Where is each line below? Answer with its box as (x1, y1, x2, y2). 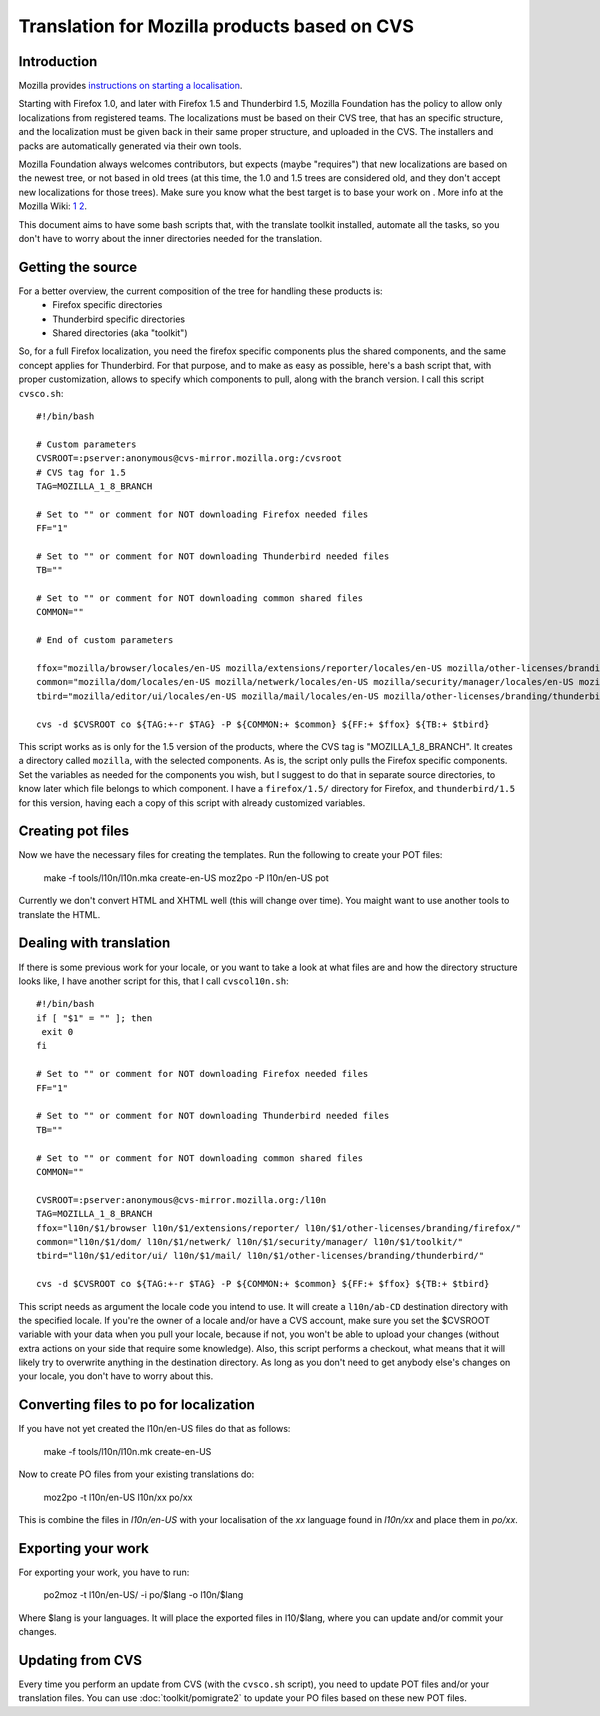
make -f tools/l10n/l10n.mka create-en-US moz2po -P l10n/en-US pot (43, 871, 329, 884)
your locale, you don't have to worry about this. (18, 1370, 214, 1382)
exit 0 (41, 1026, 74, 1038)
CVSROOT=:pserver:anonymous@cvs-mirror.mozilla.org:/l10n (36, 1194, 327, 1205)
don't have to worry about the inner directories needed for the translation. (18, 232, 323, 244)
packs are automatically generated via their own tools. (18, 140, 242, 152)
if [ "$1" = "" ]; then (36, 1012, 153, 1024)
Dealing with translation (18, 935, 171, 952)
